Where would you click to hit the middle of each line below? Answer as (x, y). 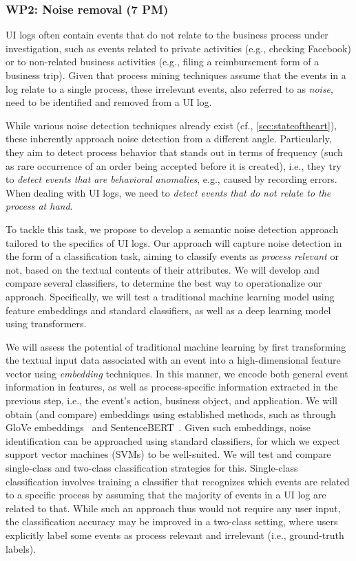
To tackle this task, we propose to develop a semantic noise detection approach (172, 229)
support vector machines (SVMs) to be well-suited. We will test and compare (168, 454)
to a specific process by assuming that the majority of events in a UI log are (166, 495)
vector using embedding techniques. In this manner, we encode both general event (177, 373)
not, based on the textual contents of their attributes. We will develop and (163, 269)
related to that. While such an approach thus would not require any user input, (173, 508)
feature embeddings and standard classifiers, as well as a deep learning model (168, 310)
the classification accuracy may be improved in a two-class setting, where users (172, 521)
